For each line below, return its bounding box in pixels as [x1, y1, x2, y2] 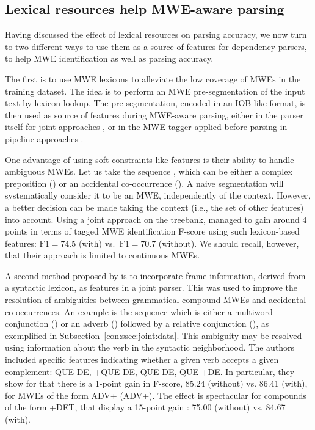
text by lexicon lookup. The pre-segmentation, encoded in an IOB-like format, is [5, 97, 306, 109]
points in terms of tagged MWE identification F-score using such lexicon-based [5, 225, 300, 238]
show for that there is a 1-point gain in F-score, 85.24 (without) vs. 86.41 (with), [5, 377, 308, 390]
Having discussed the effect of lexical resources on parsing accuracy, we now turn [5, 28, 307, 41]
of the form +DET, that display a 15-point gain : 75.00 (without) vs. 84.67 [5, 401, 286, 414]
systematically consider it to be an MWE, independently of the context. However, [5, 189, 311, 202]
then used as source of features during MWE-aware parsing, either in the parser [5, 108, 303, 121]
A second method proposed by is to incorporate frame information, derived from [5, 269, 306, 282]
